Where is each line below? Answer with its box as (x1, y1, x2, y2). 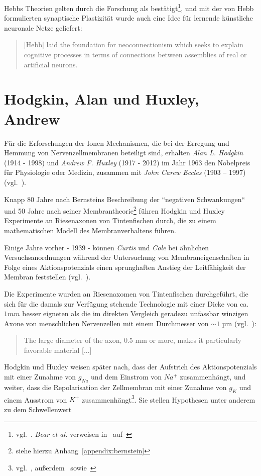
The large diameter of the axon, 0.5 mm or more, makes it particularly (24, 335, 241, 345)
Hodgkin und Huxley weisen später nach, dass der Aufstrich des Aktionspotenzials (4, 361, 257, 372)
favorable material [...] (24, 344, 92, 355)
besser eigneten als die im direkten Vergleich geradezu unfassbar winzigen (22, 308, 248, 319)
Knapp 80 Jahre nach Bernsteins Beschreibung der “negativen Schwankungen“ (4, 194, 245, 204)
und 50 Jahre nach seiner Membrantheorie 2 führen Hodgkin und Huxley (4, 204, 225, 216)
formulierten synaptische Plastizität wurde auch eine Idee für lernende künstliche (4, 13, 253, 23)
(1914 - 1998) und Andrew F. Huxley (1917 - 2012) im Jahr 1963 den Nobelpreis (4, 157, 250, 167)
